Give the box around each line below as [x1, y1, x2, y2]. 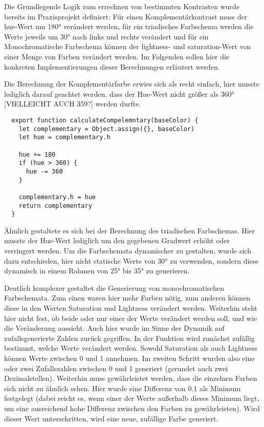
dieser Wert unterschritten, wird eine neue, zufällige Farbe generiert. [4, 413, 218, 423]
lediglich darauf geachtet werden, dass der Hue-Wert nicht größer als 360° [4, 88, 234, 99]
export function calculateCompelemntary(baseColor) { [11, 116, 199, 124]
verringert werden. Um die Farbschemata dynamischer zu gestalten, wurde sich [4, 245, 251, 255]
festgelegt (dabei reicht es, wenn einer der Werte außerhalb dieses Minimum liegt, [4, 393, 259, 403]
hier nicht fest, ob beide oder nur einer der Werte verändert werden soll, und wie [4, 312, 257, 323]
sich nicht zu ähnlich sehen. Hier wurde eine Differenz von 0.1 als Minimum [4, 382, 241, 393]
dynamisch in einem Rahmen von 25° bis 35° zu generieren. [4, 265, 190, 276]
